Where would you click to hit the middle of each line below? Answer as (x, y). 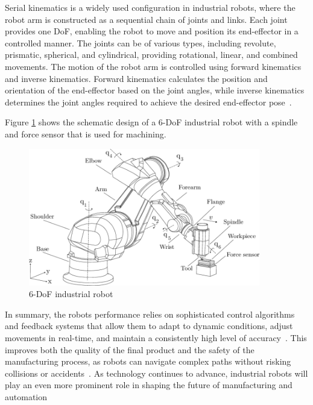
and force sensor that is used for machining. (86, 133)
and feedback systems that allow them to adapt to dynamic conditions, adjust (149, 326)
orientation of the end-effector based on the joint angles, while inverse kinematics (155, 90)
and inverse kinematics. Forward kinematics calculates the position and (136, 78)
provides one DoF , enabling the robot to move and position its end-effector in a (152, 31)
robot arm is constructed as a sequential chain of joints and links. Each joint (146, 19)
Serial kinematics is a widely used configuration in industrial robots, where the (150, 7)
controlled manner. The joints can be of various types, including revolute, (141, 42)
